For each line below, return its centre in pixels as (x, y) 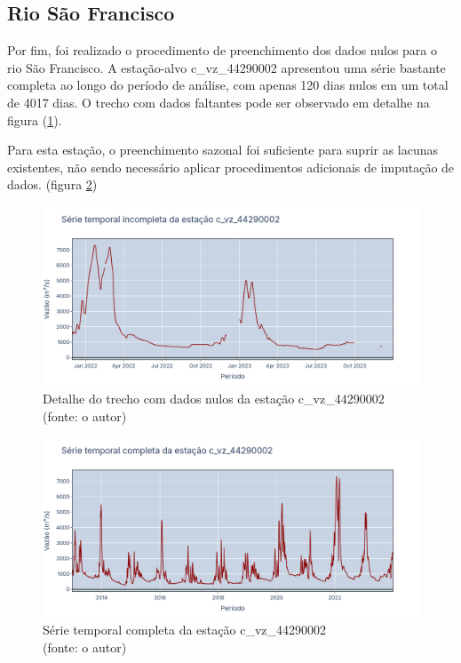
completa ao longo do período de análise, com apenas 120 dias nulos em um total (228, 85)
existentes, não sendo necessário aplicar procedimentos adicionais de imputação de (231, 167)
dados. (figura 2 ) (52, 184)
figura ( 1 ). (35, 120)
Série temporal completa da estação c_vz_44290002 (185, 630)
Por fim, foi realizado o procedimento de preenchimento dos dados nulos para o (223, 50)
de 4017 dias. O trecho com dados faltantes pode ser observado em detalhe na (219, 102)
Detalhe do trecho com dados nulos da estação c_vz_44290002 (214, 399)
